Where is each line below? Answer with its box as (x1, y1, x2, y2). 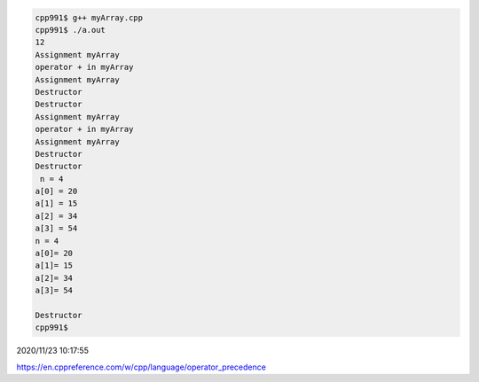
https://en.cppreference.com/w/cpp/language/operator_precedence (16, 362, 266, 372)
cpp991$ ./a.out (35, 25, 106, 35)
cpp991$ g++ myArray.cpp (35, 12, 144, 22)
